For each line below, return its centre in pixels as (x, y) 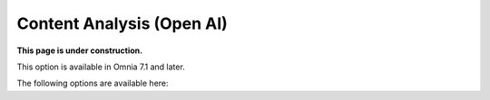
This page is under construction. (80, 50)
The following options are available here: (93, 83)
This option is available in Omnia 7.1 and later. (101, 67)
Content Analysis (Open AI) (122, 23)
